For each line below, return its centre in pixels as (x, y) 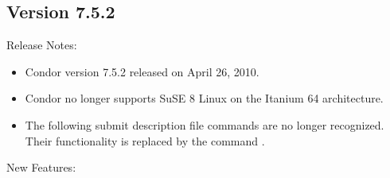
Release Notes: (42, 45)
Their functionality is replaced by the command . (145, 140)
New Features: (41, 167)
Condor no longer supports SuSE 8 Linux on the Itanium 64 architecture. (204, 98)
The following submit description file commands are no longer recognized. (205, 124)
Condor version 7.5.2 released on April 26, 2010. (142, 71)
